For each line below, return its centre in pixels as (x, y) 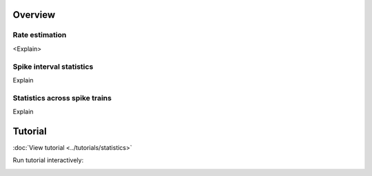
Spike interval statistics (53, 67)
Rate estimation (40, 35)
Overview (34, 15)
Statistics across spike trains (62, 98)
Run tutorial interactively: (48, 160)
